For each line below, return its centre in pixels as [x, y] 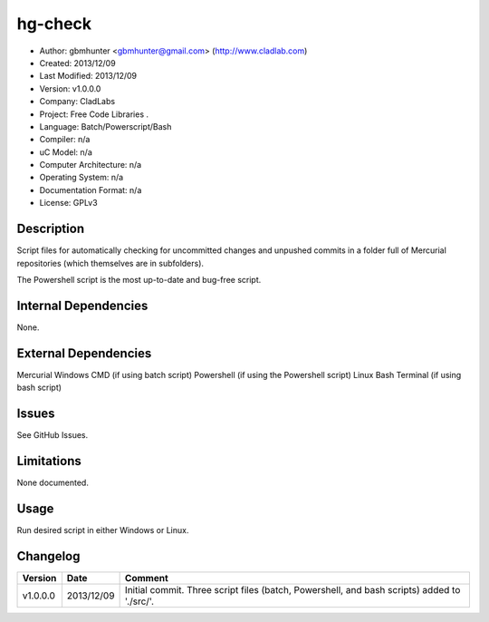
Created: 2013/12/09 [78, 63]
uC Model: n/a [66, 152]
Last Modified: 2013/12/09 [88, 76]
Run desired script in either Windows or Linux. [103, 530]
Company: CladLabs [77, 102]
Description [51, 229]
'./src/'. [139, 601]
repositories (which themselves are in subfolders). [110, 263]
